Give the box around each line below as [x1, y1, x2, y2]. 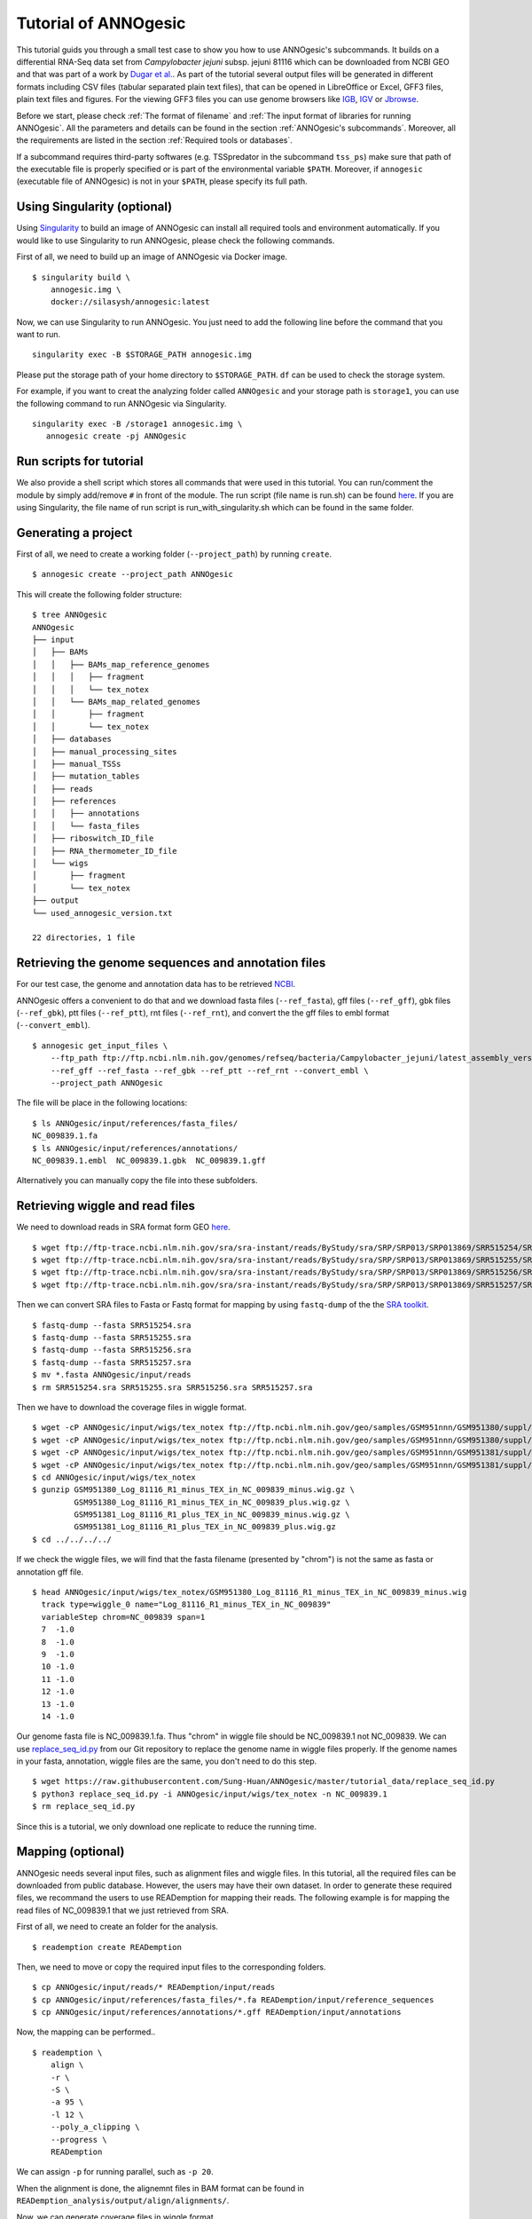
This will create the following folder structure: [16, 588, 183, 599]
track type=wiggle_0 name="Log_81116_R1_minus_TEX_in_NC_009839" [41, 1599, 332, 1610]
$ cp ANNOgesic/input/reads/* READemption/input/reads [32, 1982, 276, 1993]
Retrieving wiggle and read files [16, 1198, 195, 1213]
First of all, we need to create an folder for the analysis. [16, 1922, 219, 1932]
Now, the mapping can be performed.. [16, 2026, 156, 2037]
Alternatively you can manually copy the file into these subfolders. [16, 1175, 258, 1186]
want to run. [16, 329, 61, 340]
